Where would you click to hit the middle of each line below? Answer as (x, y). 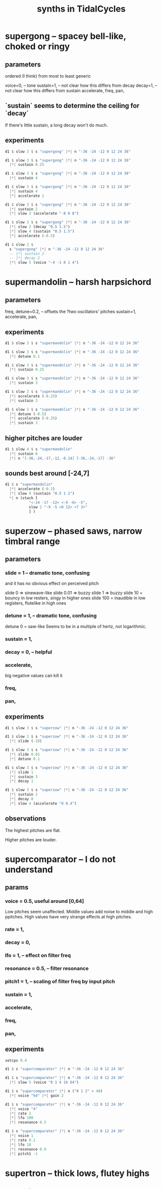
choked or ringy (37, 47)
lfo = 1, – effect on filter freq (38, 955)
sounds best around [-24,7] (47, 474)
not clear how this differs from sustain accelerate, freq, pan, (65, 90)
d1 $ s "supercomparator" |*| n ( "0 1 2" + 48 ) (54, 1091)
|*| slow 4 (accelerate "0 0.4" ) (43, 803)
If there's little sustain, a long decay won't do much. (57, 125)
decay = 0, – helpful (29, 652)
